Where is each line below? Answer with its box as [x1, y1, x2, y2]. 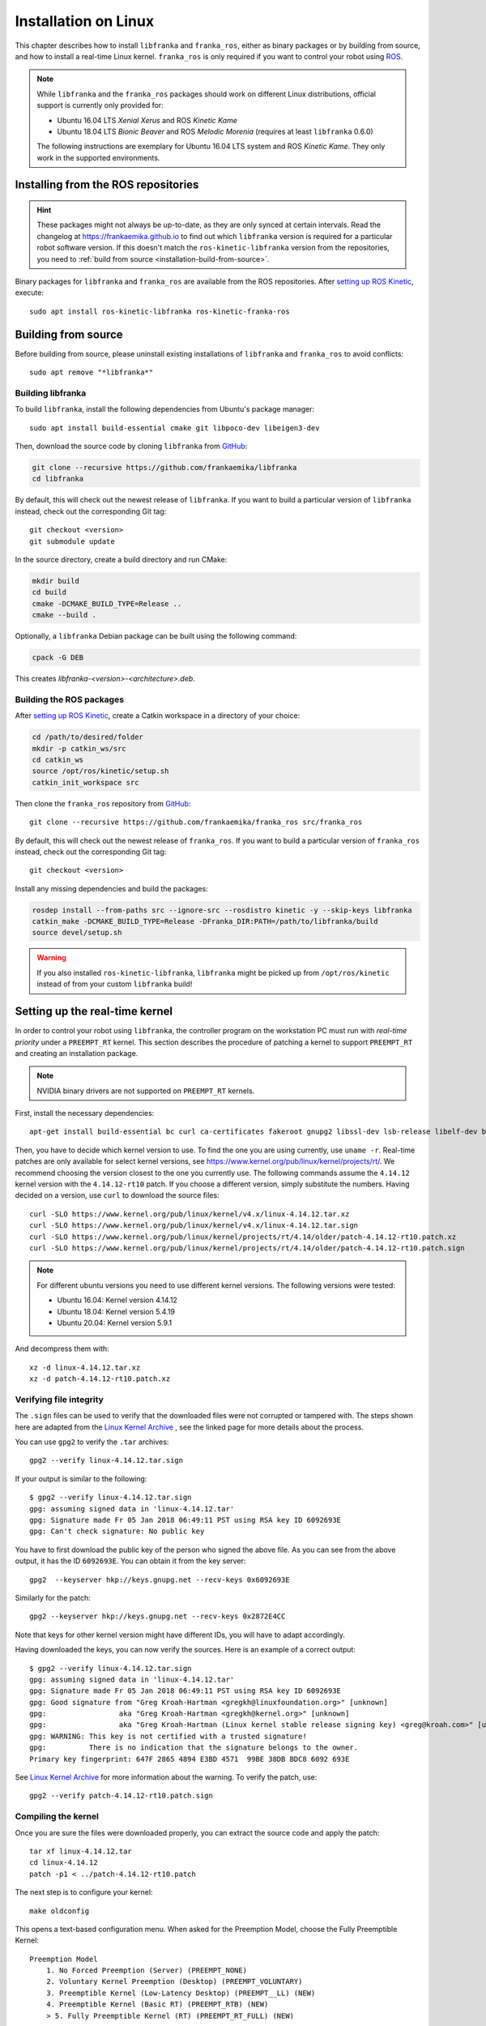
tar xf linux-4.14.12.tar [29, 1846, 133, 1856]
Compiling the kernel [15, 1811, 99, 1823]
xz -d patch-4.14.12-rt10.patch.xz [29, 1374, 171, 1383]
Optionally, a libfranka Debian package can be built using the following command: [15, 631, 297, 641]
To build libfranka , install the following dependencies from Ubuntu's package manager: [15, 404, 315, 414]
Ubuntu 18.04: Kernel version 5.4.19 [57, 1306, 176, 1316]
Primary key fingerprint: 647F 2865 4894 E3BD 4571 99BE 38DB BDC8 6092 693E [29, 1755, 350, 1763]
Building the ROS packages [15, 694, 125, 705]
